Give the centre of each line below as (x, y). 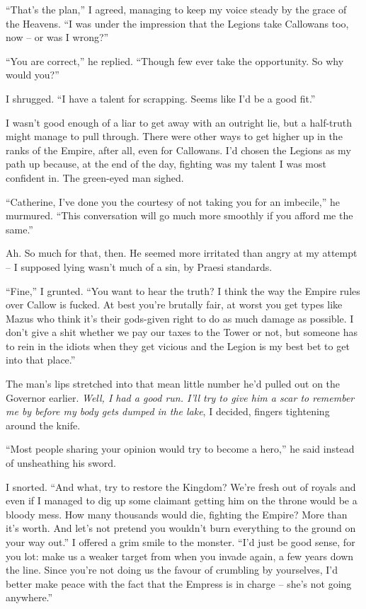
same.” (19, 229)
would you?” (33, 75)
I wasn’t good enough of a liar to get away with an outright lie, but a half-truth (179, 122)
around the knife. (43, 425)
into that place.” (41, 360)
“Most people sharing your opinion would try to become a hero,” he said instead (180, 449)
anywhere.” (29, 597)
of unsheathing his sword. (61, 463)
